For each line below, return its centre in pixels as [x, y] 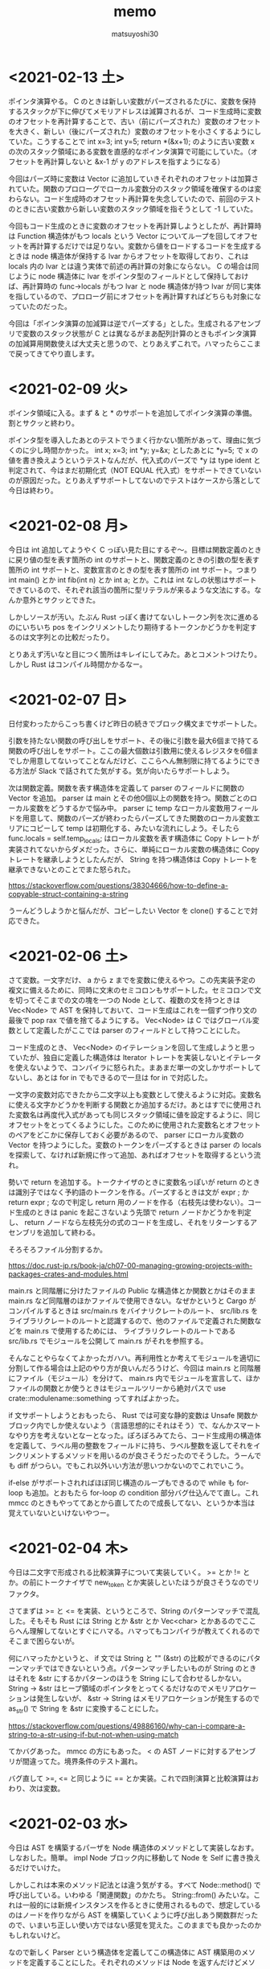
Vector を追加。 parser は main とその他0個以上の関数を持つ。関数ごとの [129, 798]
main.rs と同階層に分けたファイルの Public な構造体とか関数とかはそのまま [132, 1291]
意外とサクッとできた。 [61, 600]
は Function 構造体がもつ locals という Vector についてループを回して [123, 236]
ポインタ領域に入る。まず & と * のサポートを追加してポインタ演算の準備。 [133, 413]
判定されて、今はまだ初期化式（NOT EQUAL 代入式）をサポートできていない [135, 470]
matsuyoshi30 [135, 34]
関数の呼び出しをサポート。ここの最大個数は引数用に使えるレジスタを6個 [130, 750]
